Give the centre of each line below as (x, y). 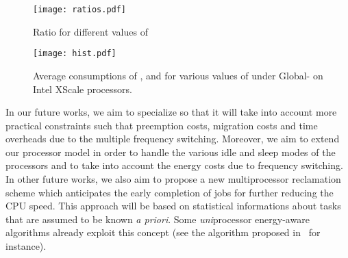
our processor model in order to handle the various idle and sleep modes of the (171, 152)
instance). (26, 246)
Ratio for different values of (90, 31)
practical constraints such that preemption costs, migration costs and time (162, 125)
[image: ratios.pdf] (80, 10)
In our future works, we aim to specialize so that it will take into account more (171, 112)
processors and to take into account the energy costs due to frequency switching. (174, 165)
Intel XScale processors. (83, 89)
